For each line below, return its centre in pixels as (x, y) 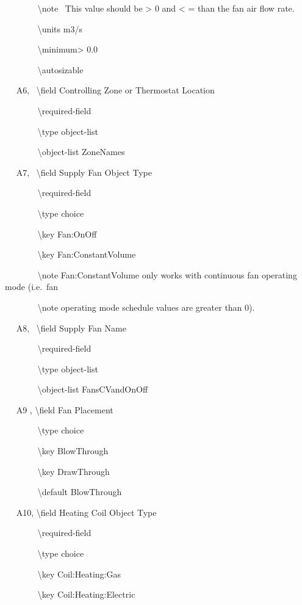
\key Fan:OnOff (67, 234)
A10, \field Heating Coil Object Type (86, 512)
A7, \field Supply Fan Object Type (84, 172)
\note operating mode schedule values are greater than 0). (146, 307)
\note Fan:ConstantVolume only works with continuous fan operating (167, 274)
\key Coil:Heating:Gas (79, 574)
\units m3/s (60, 28)
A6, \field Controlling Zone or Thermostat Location (115, 90)
